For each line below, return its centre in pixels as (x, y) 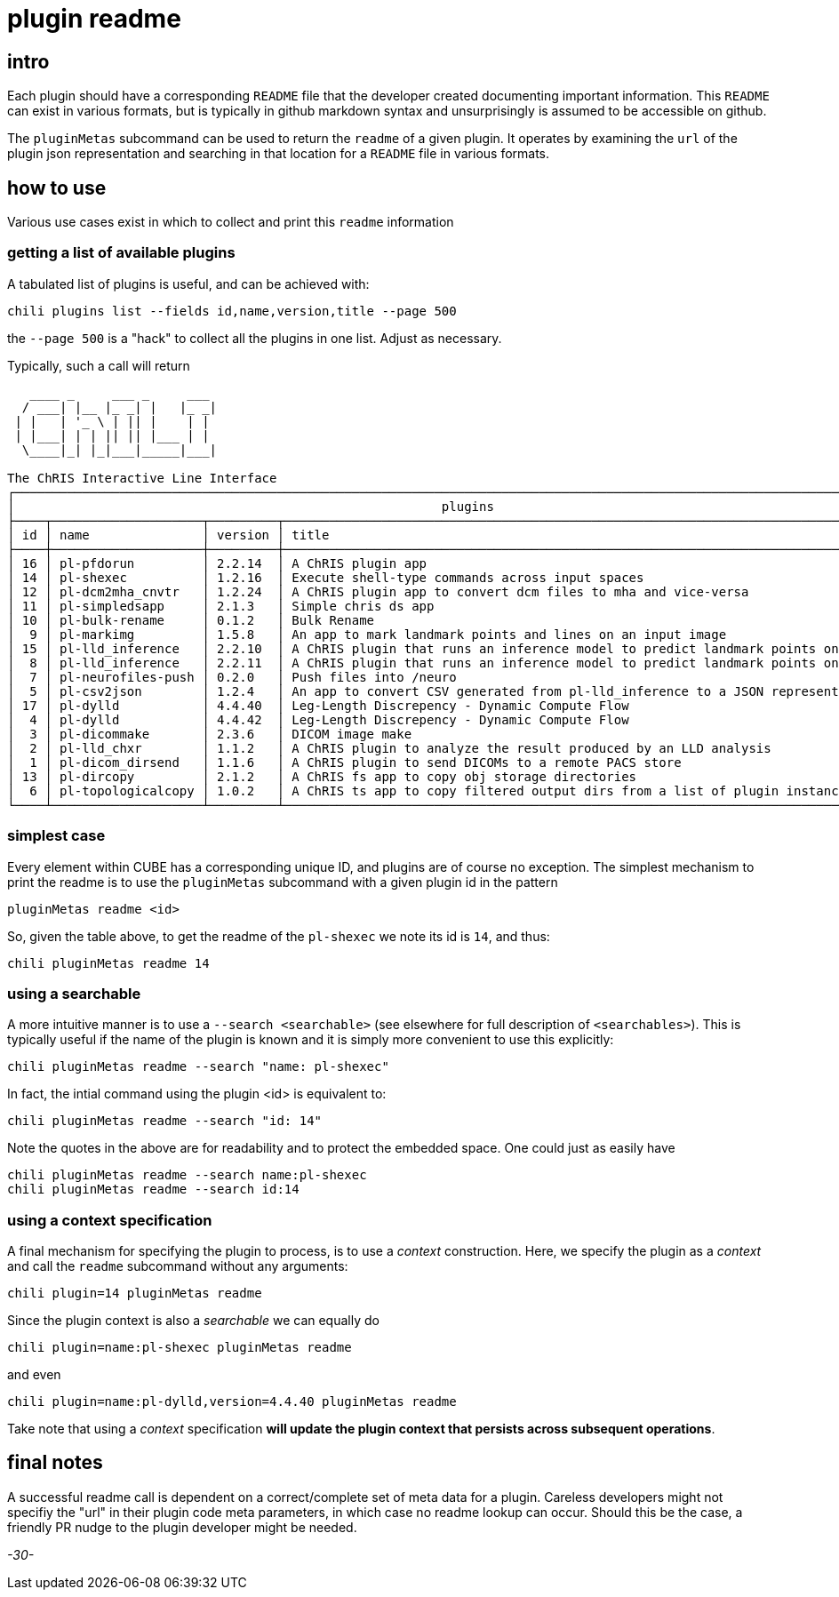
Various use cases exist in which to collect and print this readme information (231, 222)
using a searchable (74, 993)
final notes (55, 1463)
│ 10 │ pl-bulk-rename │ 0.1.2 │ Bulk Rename (191, 620)
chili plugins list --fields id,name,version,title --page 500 (232, 311)
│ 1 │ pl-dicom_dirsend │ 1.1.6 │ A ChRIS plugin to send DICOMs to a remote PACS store (344, 762)
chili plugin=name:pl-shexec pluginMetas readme (180, 1348)
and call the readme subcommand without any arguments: (178, 1266)
